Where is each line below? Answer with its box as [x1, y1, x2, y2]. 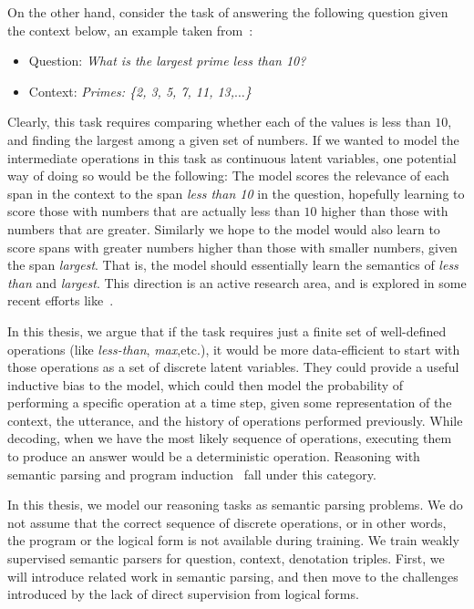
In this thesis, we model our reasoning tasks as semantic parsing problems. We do [7, 495, 463, 514]
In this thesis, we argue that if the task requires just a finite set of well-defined [7, 321, 447, 340]
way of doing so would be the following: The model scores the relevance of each [7, 166, 449, 185]
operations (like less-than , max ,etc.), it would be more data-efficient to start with [7, 339, 460, 358]
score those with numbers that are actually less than [7, 201, 300, 221]
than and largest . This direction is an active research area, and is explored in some [7, 273, 467, 292]
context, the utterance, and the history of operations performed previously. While [7, 410, 463, 429]
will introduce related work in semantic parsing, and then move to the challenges [7, 566, 459, 585]
